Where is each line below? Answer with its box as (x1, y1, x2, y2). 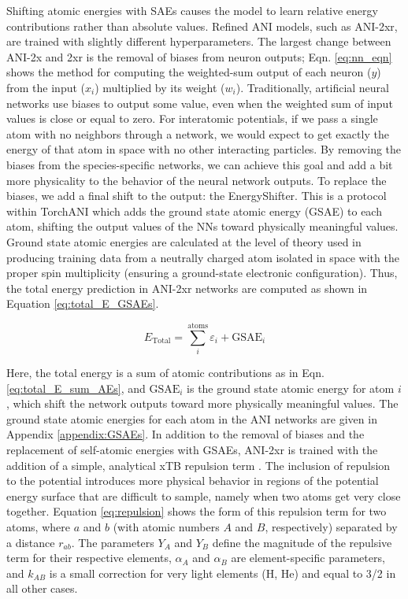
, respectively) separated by (265, 518, 398, 534)
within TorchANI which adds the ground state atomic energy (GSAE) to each (6, 202, 382, 219)
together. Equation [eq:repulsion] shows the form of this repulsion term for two (6, 503, 387, 520)
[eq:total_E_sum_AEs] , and (6, 379, 146, 396)
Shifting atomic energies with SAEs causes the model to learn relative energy (6, 2, 378, 18)
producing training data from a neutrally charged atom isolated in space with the (6, 249, 399, 265)
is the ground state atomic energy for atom (187, 379, 395, 396)
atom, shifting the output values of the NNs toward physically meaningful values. (6, 218, 399, 235)
